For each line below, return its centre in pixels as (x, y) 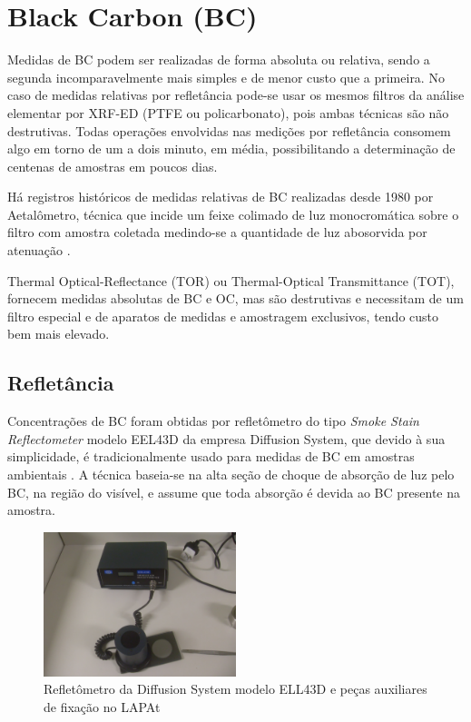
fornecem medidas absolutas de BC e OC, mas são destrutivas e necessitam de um (235, 298)
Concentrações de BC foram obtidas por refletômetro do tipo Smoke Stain (213, 421)
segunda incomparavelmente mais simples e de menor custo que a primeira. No (226, 77)
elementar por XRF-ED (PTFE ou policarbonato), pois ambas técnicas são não (228, 112)
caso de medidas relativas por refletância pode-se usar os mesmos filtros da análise (236, 95)
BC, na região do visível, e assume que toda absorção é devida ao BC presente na (234, 492)
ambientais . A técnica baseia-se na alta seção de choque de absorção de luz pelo (231, 475)
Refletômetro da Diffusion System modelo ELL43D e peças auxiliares (235, 689)
